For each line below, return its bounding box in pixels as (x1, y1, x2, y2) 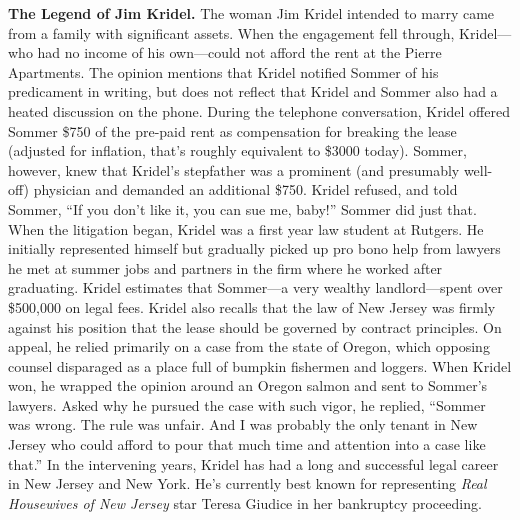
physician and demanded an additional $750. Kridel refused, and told (33, 179, 458, 200)
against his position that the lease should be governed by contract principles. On (8, 316, 502, 337)
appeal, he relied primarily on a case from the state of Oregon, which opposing (8, 336, 490, 357)
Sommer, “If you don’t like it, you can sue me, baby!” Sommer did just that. (8, 198, 477, 219)
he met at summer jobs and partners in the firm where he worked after (8, 257, 443, 278)
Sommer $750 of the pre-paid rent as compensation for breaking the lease (8, 120, 457, 141)
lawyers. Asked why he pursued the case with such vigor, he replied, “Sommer (8, 394, 486, 415)
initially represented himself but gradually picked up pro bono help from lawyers (8, 238, 501, 259)
